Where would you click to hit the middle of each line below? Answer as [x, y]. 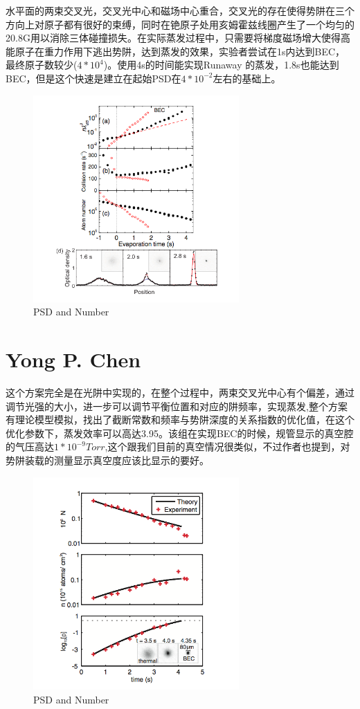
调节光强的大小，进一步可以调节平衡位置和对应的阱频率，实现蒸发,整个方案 [177, 406]
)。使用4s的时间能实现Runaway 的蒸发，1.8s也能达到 [221, 65]
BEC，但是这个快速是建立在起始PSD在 [93, 78]
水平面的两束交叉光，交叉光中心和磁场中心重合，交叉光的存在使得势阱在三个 [180, 10]
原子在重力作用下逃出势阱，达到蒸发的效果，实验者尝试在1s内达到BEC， [180, 51]
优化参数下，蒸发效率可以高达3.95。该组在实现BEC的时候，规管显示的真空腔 [180, 433]
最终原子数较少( [42, 65]
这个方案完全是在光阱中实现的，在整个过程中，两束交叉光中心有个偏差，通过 [180, 392]
